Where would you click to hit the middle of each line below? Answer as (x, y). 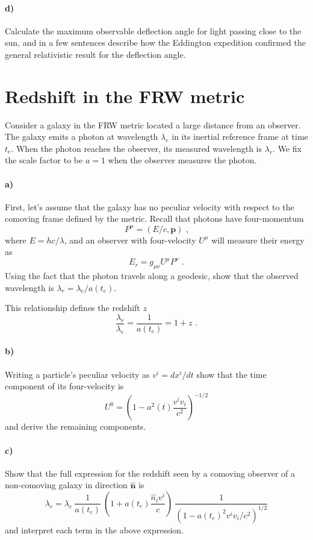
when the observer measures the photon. (182, 160)
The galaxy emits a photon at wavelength (82, 137)
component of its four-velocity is (64, 386)
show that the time (231, 374)
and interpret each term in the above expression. (95, 529)
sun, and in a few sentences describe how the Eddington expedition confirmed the (155, 42)
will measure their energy (258, 240)
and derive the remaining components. (76, 426)
